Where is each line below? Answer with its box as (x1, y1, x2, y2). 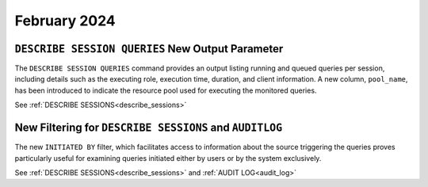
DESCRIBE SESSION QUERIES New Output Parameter (14, 42, 284, 55)
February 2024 (14, 12, 117, 29)
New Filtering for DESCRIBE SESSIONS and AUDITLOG (14, 121, 283, 135)
